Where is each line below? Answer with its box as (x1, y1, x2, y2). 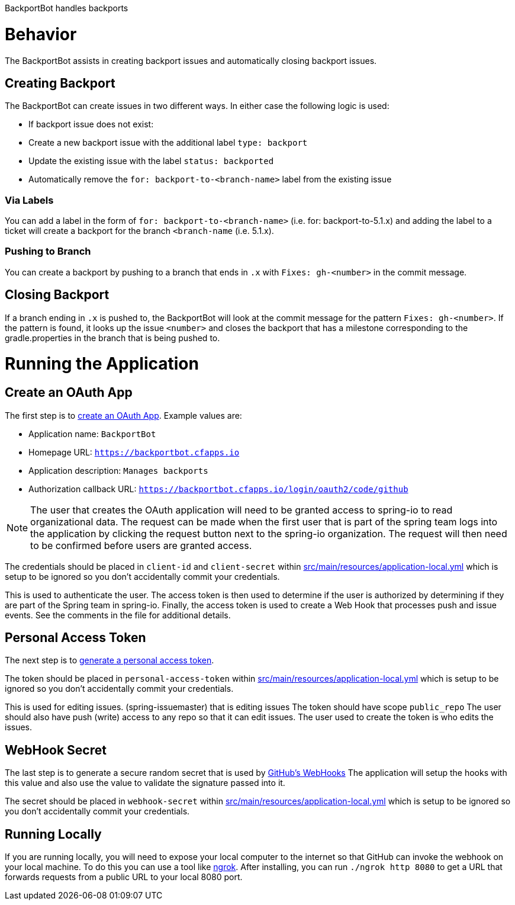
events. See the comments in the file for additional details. (5, 609, 231, 620)
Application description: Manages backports (28, 465, 208, 476)
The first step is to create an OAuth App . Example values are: (5, 410, 242, 421)
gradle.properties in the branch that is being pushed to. (5, 332, 220, 343)
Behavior (5, 24, 77, 44)
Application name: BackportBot (28, 428, 156, 439)
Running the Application (5, 354, 199, 374)
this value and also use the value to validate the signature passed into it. (5, 778, 285, 788)
